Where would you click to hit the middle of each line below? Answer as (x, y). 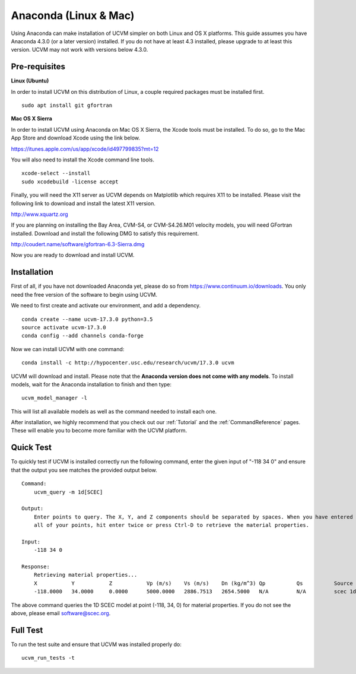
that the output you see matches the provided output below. (84, 470)
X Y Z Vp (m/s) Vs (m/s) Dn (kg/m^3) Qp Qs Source (193, 583)
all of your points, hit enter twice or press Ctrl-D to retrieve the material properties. (171, 525)
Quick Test (31, 448)
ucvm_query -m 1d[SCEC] (68, 492)
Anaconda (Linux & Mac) (73, 15)
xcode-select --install (56, 173)
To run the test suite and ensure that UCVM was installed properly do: (96, 644)
